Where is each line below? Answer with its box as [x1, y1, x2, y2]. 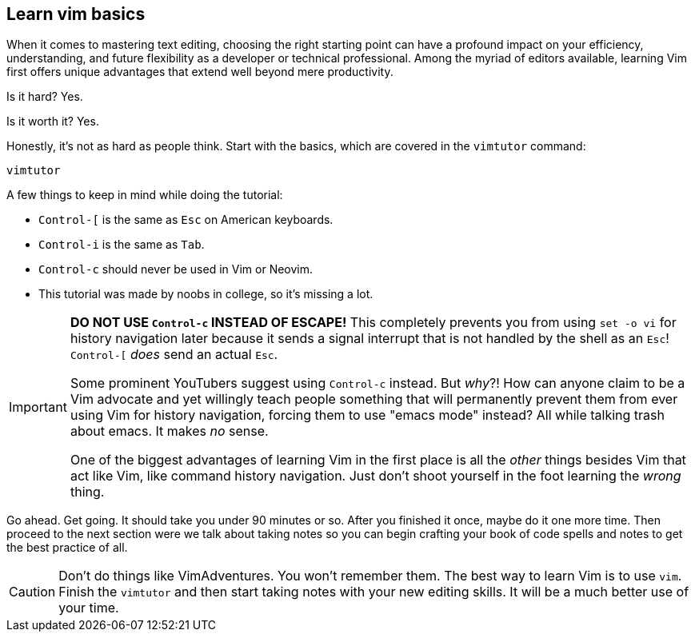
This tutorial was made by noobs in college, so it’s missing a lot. [38, 287, 373, 301]
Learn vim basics [6, 4, 146, 24]
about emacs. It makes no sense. [70, 423, 269, 440]
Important [9, 399, 67, 416]
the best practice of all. [6, 540, 128, 555]
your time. [58, 600, 119, 616]
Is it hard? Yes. [6, 90, 83, 104]
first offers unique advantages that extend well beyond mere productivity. [6, 65, 393, 79]
